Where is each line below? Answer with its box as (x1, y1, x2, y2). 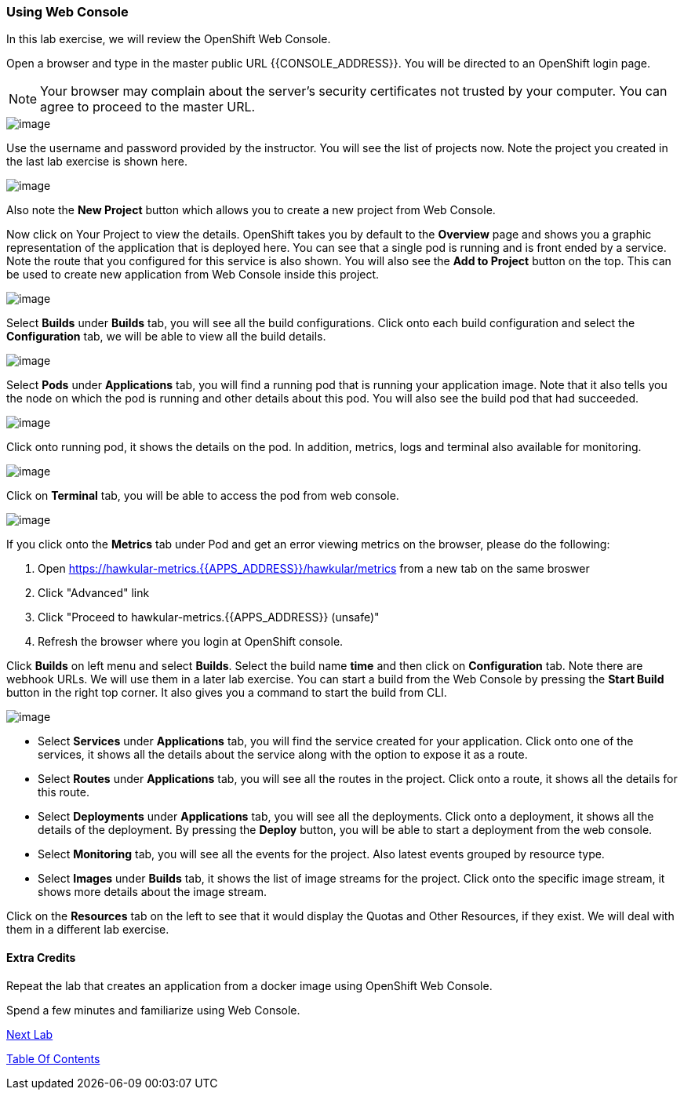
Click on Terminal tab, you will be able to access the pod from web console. (6, 489, 399, 503)
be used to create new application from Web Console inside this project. (6, 268, 380, 282)
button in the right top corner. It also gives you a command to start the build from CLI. (6, 686, 447, 700)
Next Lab (6, 1027, 53, 1041)
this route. (38, 785, 89, 799)
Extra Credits (6, 950, 76, 964)
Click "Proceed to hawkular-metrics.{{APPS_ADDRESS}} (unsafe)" (38, 610, 380, 624)
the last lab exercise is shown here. (6, 155, 187, 169)
